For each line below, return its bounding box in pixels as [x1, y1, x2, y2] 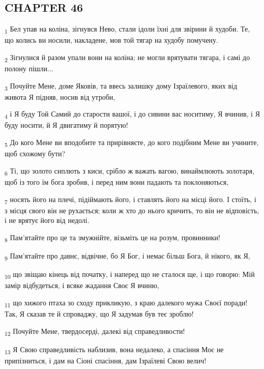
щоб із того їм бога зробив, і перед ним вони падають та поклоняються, [5, 176, 229, 187]
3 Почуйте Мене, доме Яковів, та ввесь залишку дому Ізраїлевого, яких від [5, 80, 238, 92]
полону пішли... [5, 63, 53, 74]
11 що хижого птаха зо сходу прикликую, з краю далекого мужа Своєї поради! [5, 297, 248, 309]
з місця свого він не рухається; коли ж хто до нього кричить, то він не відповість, [5, 205, 259, 215]
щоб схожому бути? [5, 148, 66, 159]
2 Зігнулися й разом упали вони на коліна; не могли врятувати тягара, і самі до [5, 51, 250, 64]
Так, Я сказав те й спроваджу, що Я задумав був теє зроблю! [5, 308, 194, 319]
